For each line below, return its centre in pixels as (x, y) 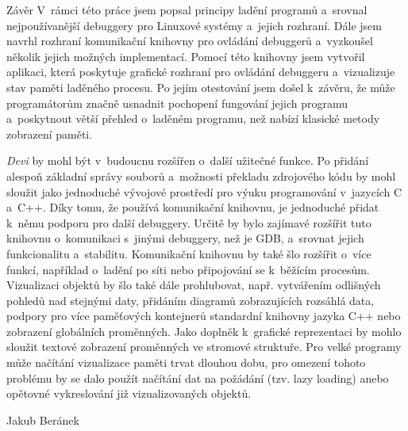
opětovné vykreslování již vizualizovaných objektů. (129, 393)
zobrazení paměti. (50, 133)
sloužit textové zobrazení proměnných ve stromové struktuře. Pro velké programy (204, 347)
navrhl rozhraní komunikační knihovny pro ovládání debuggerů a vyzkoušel (190, 41)
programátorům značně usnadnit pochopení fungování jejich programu (177, 103)
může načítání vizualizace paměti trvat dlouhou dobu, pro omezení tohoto (186, 362)
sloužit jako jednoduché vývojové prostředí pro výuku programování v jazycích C (204, 191)
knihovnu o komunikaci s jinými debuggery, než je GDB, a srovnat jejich (185, 238)
